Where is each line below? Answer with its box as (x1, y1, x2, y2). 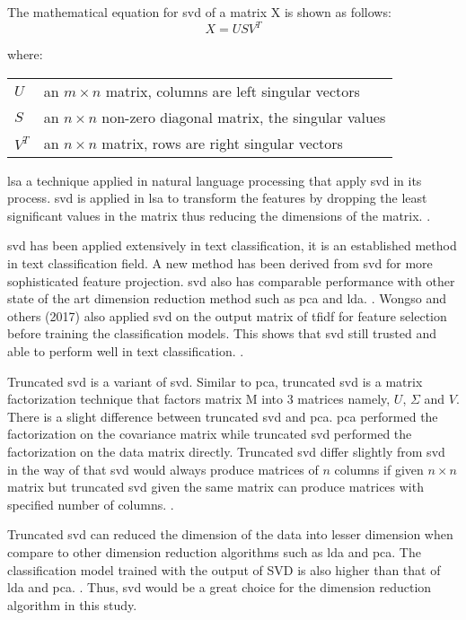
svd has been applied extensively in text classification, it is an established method (7, 236, 457, 255)
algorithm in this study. (7, 595, 137, 614)
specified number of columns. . (7, 494, 174, 513)
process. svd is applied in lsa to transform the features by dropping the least (7, 188, 427, 207)
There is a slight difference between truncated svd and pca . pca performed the (7, 406, 438, 425)
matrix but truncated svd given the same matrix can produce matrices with (7, 477, 424, 496)
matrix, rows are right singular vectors (101, 132, 343, 153)
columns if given (334, 459, 424, 478)
